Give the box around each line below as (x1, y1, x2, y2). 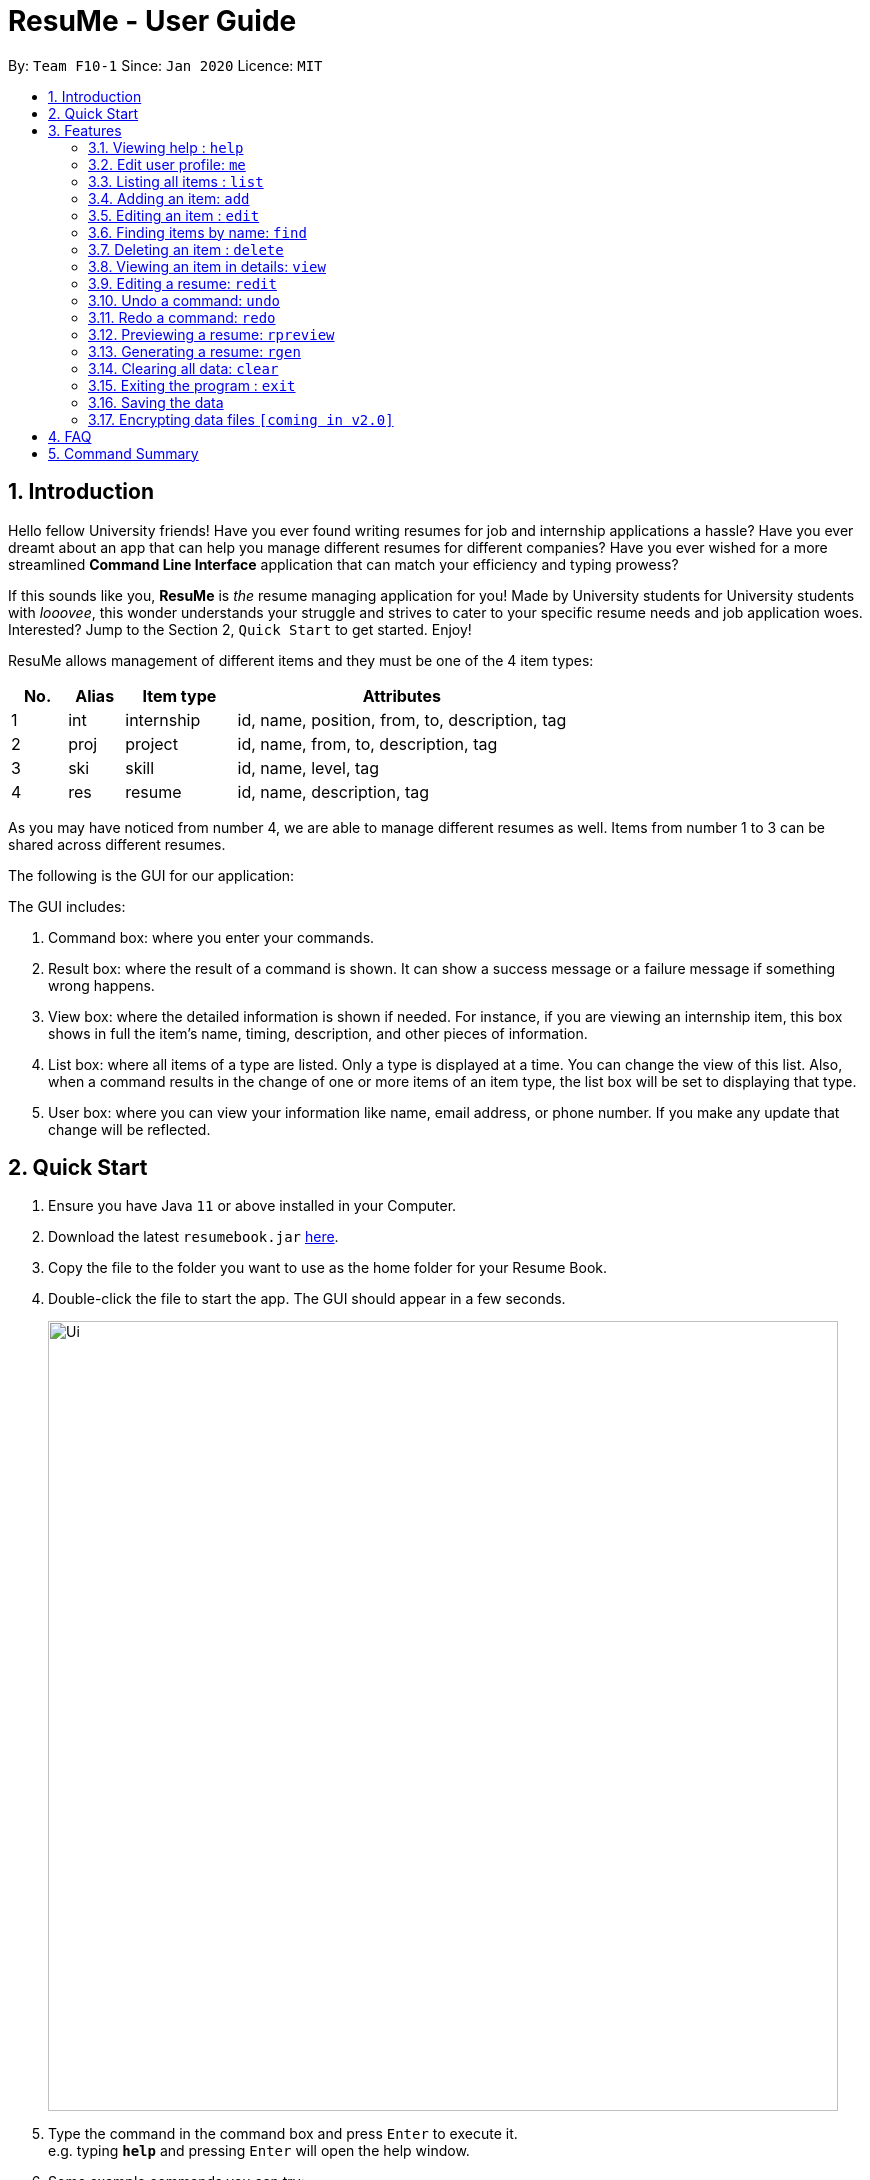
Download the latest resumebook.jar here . (48, 1228, 339, 1246)
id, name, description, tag (237, 781, 430, 802)
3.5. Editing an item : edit (88, 206, 260, 224)
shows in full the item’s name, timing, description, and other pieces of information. (48, 1024, 588, 1042)
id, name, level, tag (237, 757, 380, 778)
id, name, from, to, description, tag (237, 733, 498, 754)
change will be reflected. (48, 1120, 211, 1138)
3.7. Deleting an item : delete (88, 240, 284, 258)
